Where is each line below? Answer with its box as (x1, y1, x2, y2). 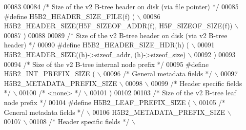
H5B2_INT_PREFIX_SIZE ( (4, 68, 95, 79)
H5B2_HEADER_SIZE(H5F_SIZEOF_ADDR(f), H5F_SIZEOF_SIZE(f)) (4, 21, 233, 31)
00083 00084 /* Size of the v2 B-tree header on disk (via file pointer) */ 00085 (4, 1, 239, 11)
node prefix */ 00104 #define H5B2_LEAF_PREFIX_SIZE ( (4, 97, 191, 107)
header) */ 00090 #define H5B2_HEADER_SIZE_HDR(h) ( (4, 40, 189, 50)
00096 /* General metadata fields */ (103, 68, 212, 79)
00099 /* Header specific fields (151, 78, 242, 88)
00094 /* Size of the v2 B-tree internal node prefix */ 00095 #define (4, 59, 209, 69)
